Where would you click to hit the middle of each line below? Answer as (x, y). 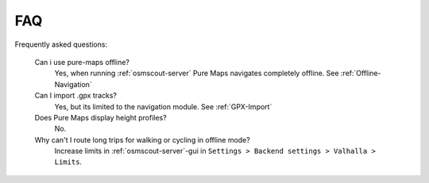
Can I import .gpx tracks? (76, 96)
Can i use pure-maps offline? (82, 62)
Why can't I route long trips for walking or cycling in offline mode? (142, 139)
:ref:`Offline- (361, 73)
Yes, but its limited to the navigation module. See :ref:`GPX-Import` (163, 106)
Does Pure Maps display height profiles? (100, 117)
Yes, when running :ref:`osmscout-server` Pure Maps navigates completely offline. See (197, 73)
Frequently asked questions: (61, 44)
